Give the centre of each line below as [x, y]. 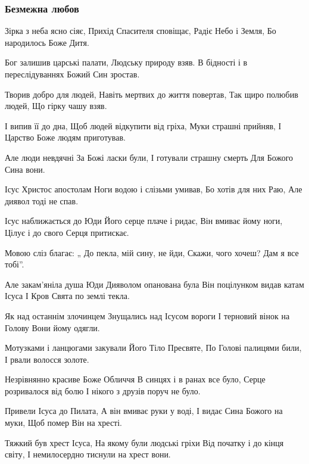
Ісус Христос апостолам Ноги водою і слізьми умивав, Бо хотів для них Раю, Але [154, 189]
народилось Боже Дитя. [47, 42]
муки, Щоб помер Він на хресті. [64, 423]
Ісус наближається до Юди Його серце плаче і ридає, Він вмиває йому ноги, [144, 221]
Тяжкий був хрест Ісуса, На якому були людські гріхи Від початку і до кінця [144, 442]
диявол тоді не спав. [42, 200]
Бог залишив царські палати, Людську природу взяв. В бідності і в [126, 62]
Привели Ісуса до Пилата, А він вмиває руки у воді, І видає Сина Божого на [144, 411]
